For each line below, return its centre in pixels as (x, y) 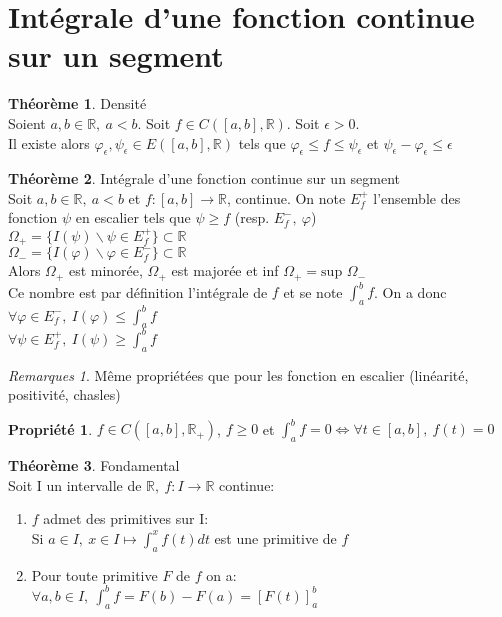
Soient (27, 122)
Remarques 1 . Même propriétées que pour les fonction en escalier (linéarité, (238, 374)
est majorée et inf (225, 270)
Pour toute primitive (94, 574)
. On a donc (410, 291)
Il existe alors (49, 142)
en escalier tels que (133, 217)
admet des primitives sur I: (126, 518)
